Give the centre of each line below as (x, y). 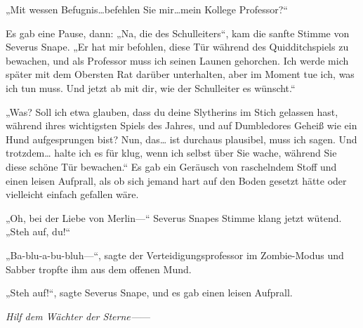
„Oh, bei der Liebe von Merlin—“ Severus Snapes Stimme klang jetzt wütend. (174, 217)
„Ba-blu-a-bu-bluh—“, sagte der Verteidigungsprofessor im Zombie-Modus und (175, 255)
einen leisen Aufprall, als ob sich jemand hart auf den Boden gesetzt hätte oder (176, 180)
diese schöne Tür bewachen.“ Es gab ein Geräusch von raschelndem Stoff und (171, 166)
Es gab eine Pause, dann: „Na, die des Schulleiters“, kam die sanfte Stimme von (178, 33)
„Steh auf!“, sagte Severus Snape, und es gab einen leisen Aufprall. (149, 293)
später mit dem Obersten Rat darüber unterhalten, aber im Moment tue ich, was (180, 74)
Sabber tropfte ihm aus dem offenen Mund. (99, 269)
